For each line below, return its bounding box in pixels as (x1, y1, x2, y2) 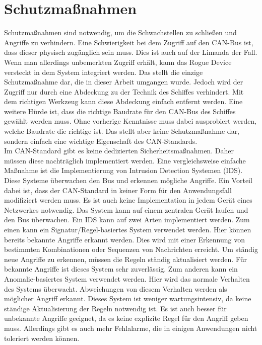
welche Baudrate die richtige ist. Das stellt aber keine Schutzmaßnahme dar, (4, 126, 240, 136)
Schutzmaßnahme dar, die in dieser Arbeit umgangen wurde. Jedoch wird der (4, 76, 243, 87)
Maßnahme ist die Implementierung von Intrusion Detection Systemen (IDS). (4, 165, 243, 176)
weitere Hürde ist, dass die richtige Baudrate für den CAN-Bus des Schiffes (4, 106, 236, 116)
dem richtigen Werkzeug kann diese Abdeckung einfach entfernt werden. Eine (4, 96, 243, 107)
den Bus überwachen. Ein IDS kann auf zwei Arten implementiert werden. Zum (4, 214, 250, 225)
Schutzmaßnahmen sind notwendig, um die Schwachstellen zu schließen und (4, 27, 237, 38)
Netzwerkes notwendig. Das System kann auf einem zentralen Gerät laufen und (4, 204, 248, 215)
